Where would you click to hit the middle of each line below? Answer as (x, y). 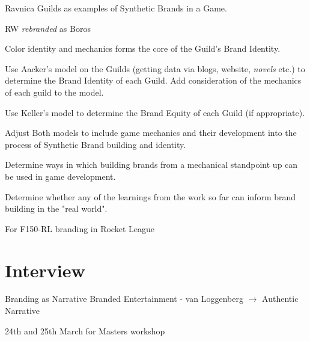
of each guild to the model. (54, 92)
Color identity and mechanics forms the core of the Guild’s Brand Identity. (143, 48)
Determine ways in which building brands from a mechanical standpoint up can (151, 164)
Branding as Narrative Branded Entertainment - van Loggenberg (124, 299)
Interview (45, 270)
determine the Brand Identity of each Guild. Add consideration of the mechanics (153, 80)
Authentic (280, 299)
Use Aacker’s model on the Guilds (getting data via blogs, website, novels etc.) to (155, 68)
